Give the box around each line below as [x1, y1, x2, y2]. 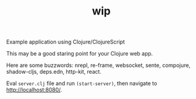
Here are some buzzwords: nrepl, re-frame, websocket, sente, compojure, [6, 62, 191, 69]
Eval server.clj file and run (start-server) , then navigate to [6, 80, 157, 87]
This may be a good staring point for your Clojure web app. [6, 50, 153, 57]
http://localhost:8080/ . [6, 86, 62, 94]
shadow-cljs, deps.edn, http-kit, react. [6, 68, 101, 75]
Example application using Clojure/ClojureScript [6, 38, 125, 46]
